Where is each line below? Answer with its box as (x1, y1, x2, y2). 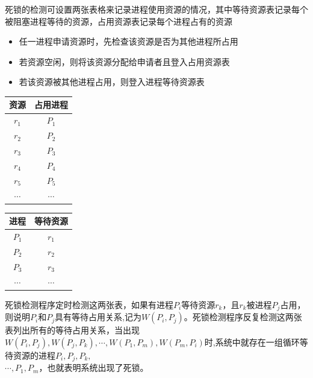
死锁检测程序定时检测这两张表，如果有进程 (5, 298, 173, 310)
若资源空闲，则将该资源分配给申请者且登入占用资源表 (19, 55, 230, 68)
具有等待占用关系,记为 (55, 310, 141, 323)
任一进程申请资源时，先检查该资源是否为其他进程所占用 (19, 35, 238, 48)
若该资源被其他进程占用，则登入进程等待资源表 (19, 75, 205, 88)
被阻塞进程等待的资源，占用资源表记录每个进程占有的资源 (5, 14, 232, 27)
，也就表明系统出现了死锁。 (39, 361, 149, 374)
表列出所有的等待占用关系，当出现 (5, 324, 140, 336)
